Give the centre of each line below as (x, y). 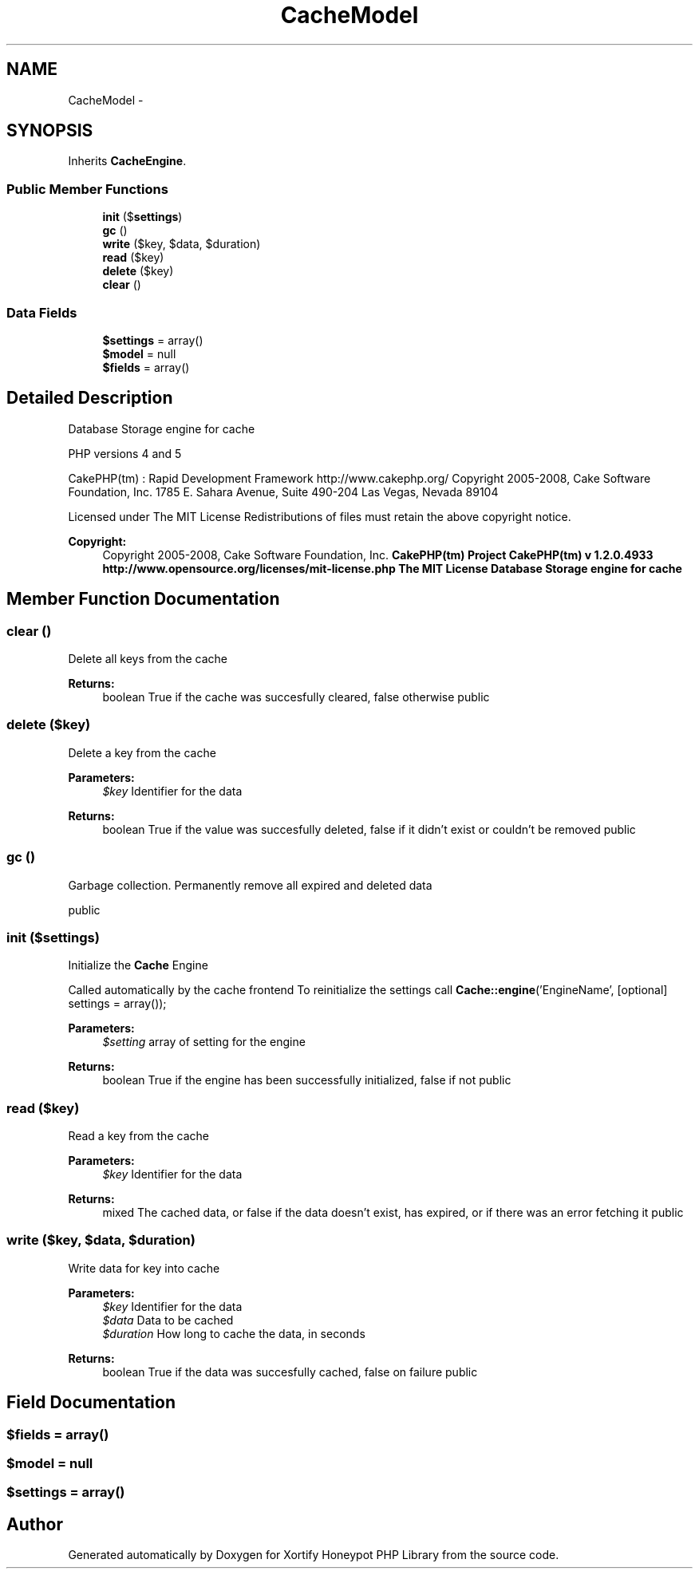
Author (35, 1524)
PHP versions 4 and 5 (125, 453)
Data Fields (42, 312)
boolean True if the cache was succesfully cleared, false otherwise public (296, 697)
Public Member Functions (87, 189)
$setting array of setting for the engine (204, 1042)
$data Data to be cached (168, 1320)
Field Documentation (91, 1403)
